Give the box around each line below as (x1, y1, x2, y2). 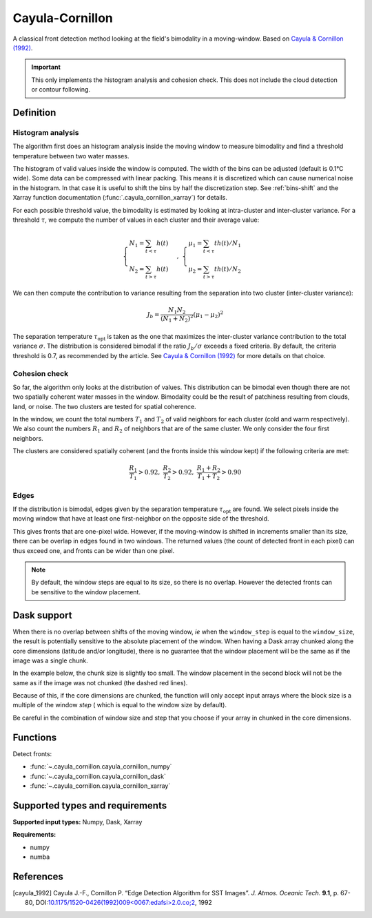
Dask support (12, 609, 72, 621)
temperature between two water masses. (12, 152, 130, 160)
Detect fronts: (12, 749, 52, 758)
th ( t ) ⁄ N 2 (214, 265, 241, 275)
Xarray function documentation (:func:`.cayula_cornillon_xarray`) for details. (12, 194, 227, 202)
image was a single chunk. (12, 656, 89, 665)
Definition (12, 107, 56, 118)
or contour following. (31, 85, 91, 94)
